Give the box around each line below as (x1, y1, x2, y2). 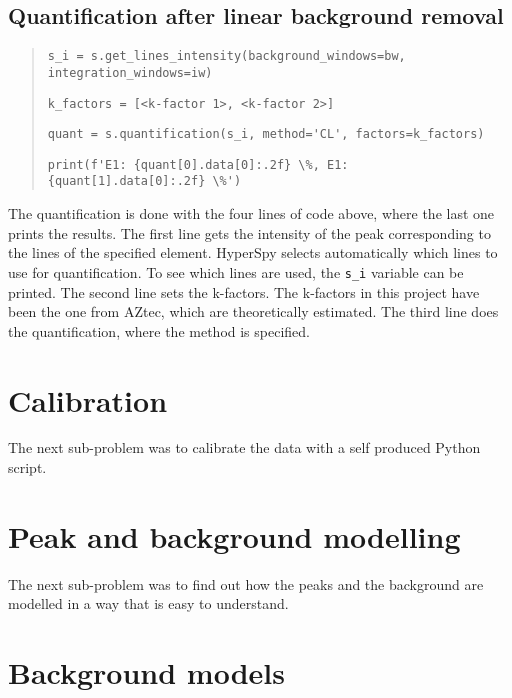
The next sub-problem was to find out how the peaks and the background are (8, 573, 484, 594)
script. (8, 457, 47, 478)
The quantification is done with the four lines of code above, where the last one (8, 203, 495, 224)
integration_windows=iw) (47, 65, 213, 80)
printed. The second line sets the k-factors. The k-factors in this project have (8, 281, 480, 302)
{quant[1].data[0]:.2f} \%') (47, 174, 242, 189)
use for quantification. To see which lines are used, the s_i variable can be (8, 261, 464, 282)
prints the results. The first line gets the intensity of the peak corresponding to (8, 222, 491, 243)
